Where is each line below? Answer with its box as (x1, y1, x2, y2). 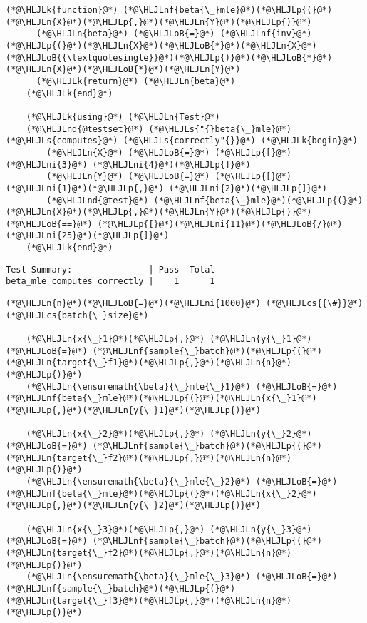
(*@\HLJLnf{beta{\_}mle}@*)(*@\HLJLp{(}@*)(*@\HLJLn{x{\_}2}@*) (6, 488, 317, 499)
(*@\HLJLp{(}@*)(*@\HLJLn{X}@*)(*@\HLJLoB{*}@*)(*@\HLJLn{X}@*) (6, 40, 317, 51)
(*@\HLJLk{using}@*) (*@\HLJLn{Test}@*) (26, 111, 220, 122)
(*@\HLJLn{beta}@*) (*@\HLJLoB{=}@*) (36, 29, 215, 39)
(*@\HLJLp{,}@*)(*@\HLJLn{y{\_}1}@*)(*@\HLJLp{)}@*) (6, 405, 261, 415)
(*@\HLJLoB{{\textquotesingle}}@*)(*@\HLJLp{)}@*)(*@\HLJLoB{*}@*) (6, 52, 333, 63)
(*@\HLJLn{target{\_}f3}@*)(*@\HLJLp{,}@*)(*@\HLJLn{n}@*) (6, 595, 291, 606)
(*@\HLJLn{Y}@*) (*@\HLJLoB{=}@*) (46, 171, 210, 182)
